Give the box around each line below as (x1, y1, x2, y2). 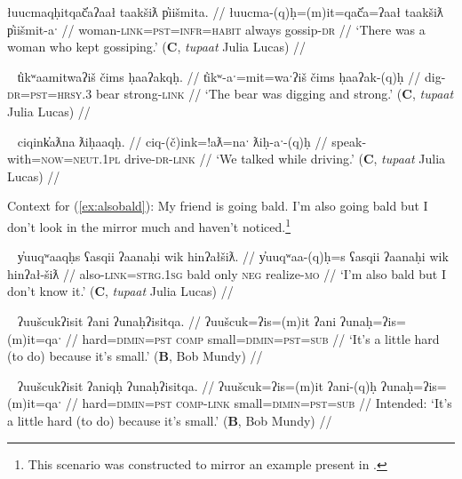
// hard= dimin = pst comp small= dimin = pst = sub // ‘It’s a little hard (65, 329, 440, 347)
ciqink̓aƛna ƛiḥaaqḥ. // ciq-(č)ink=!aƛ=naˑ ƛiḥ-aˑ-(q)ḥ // (17, 132, 328, 150)
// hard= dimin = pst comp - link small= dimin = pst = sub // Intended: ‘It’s (65, 394, 452, 412)
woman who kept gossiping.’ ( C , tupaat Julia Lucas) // (7, 37, 307, 56)
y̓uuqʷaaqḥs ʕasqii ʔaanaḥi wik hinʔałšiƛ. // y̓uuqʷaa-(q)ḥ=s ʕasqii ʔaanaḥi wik (17, 247, 449, 266)
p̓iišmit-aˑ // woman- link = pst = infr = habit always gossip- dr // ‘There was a (7, 20, 426, 38)
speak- (331, 132, 367, 150)
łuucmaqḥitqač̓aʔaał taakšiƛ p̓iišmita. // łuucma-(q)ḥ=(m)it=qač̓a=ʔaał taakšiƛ (7, 3, 443, 20)
